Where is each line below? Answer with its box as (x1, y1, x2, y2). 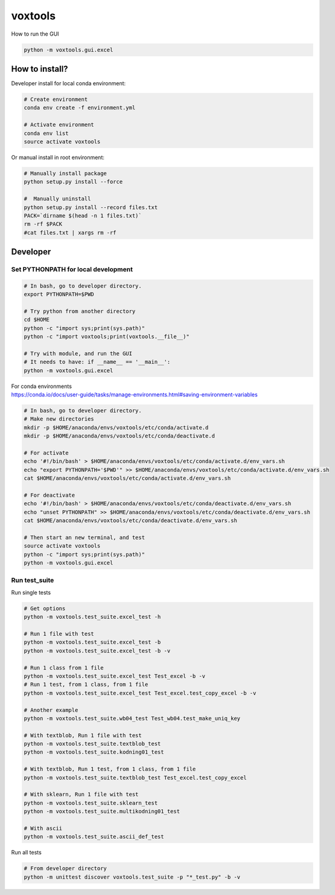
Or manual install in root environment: (11, 153, 105, 161)
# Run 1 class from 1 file (24, 664, 104, 671)
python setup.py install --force (24, 178, 123, 186)
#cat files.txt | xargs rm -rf (24, 229, 117, 236)
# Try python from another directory (24, 308, 136, 314)
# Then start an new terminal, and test (24, 534, 145, 541)
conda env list (24, 130, 69, 137)
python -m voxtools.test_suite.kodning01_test (24, 749, 164, 755)
